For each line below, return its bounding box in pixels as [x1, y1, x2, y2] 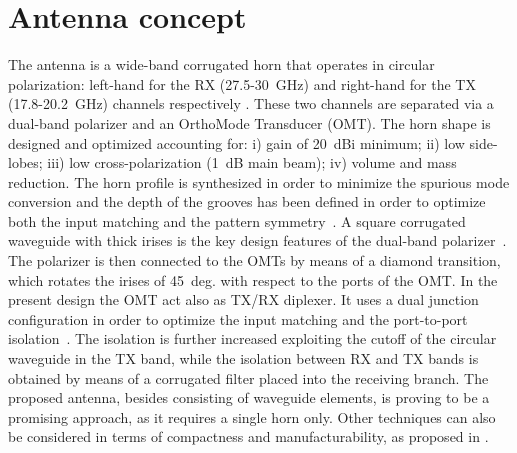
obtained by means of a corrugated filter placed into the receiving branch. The [8, 367, 489, 388]
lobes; [8, 152, 43, 173]
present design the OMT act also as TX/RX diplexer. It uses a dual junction [8, 289, 479, 310]
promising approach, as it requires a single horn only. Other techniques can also [8, 406, 496, 427]
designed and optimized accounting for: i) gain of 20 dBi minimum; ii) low [8, 132, 465, 153]
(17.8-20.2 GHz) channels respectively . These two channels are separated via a [8, 93, 494, 114]
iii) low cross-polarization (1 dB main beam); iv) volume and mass [47, 152, 457, 173]
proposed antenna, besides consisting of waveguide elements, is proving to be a [8, 387, 490, 408]
